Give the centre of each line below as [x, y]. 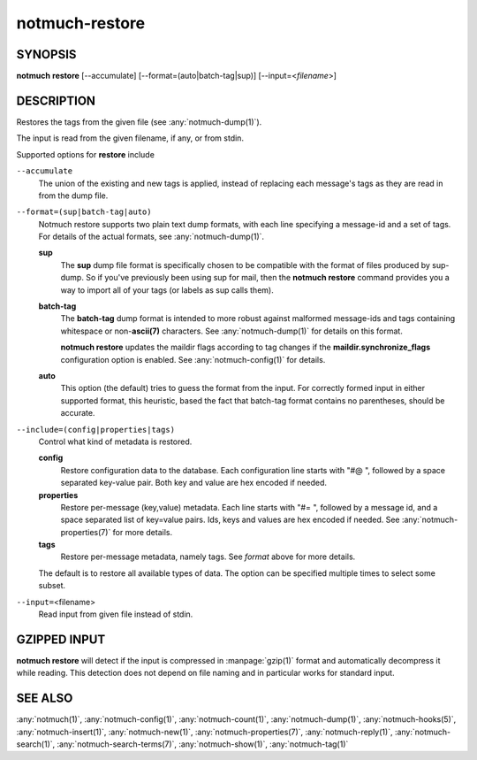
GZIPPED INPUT [61, 639]
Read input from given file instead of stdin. [116, 614]
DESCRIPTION [56, 100]
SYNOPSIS [46, 54]
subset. [52, 586]
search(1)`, [36, 744]
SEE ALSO [45, 699]
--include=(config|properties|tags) [96, 430]
